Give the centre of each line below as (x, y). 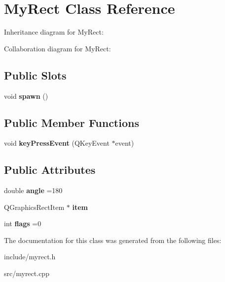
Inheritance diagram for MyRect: (54, 32)
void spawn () (26, 96)
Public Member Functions (72, 122)
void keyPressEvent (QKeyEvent (57, 143)
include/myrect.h (30, 257)
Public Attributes (50, 170)
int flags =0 (23, 223)
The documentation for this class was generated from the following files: (113, 240)
